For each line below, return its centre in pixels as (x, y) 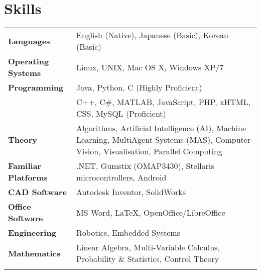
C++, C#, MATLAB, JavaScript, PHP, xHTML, (164, 102)
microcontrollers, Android (121, 177)
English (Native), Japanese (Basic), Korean (152, 35)
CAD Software (37, 192)
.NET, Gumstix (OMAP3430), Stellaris (145, 166)
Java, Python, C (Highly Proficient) (139, 87)
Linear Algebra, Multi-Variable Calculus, (148, 247)
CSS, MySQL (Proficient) (121, 114)
